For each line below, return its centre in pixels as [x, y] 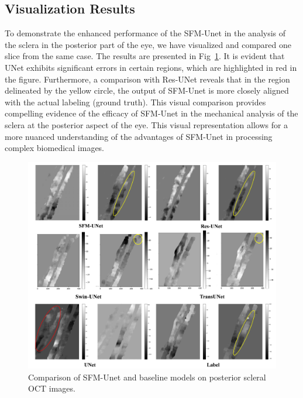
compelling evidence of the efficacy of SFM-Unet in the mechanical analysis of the [151, 113]
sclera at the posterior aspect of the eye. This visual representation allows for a [147, 124]
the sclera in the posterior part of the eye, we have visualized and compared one [148, 44]
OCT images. [52, 388]
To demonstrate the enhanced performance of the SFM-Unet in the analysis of [145, 33]
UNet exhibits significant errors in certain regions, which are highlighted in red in [151, 67]
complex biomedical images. [55, 148]
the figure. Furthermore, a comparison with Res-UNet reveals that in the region [147, 79]
